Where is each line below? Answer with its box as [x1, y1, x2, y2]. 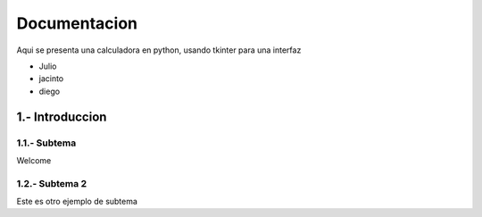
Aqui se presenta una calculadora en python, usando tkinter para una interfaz [16, 45, 302, 55]
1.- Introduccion [16, 109, 107, 124]
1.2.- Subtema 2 [16, 177, 87, 189]
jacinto [38, 73, 64, 84]
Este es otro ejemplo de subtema [16, 196, 138, 207]
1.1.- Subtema [16, 137, 77, 149]
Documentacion [16, 13, 138, 33]
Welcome [16, 154, 52, 165]
